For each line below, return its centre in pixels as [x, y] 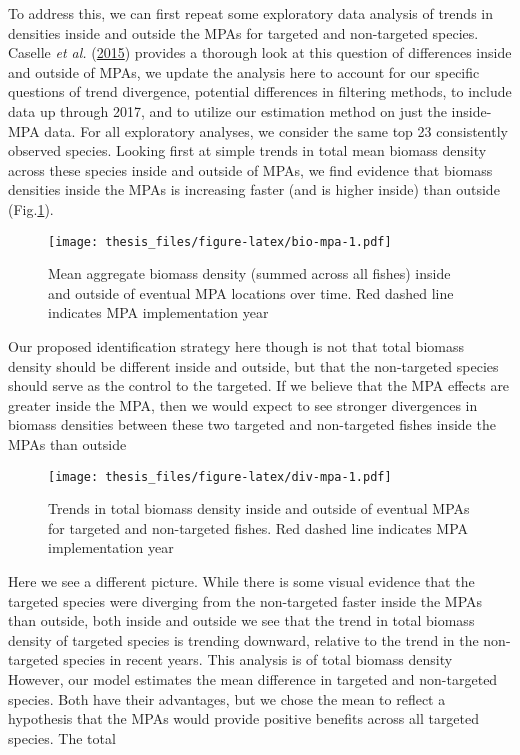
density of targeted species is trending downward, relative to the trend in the [243, 639]
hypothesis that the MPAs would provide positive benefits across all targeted [244, 718]
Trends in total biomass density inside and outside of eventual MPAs [259, 508]
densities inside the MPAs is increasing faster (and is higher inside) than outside [254, 189]
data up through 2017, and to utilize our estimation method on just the [227, 110]
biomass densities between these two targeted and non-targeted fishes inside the [252, 424]
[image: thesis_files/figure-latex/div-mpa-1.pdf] [220, 476]
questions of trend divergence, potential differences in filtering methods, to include [260, 91]
